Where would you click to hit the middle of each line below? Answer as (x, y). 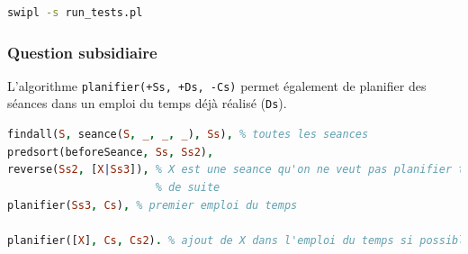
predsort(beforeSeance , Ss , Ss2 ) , (111, 152)
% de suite (188, 187)
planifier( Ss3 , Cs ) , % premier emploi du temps (153, 205)
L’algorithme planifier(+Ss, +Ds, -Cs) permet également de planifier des (217, 85)
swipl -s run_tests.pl (75, 13)
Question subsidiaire (82, 52)
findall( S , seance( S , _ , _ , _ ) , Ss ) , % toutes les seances (188, 135)
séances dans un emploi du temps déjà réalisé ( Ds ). (147, 103)
